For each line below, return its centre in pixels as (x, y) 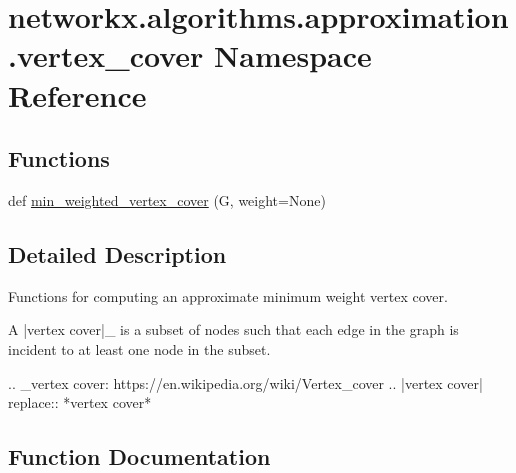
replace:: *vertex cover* (80, 402)
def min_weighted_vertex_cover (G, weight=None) (167, 199)
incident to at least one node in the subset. (139, 348)
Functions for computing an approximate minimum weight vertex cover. (228, 295)
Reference (77, 94)
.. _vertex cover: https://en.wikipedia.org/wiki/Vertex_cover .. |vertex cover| (245, 382)
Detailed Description (117, 253)
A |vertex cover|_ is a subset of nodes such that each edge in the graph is (233, 329)
